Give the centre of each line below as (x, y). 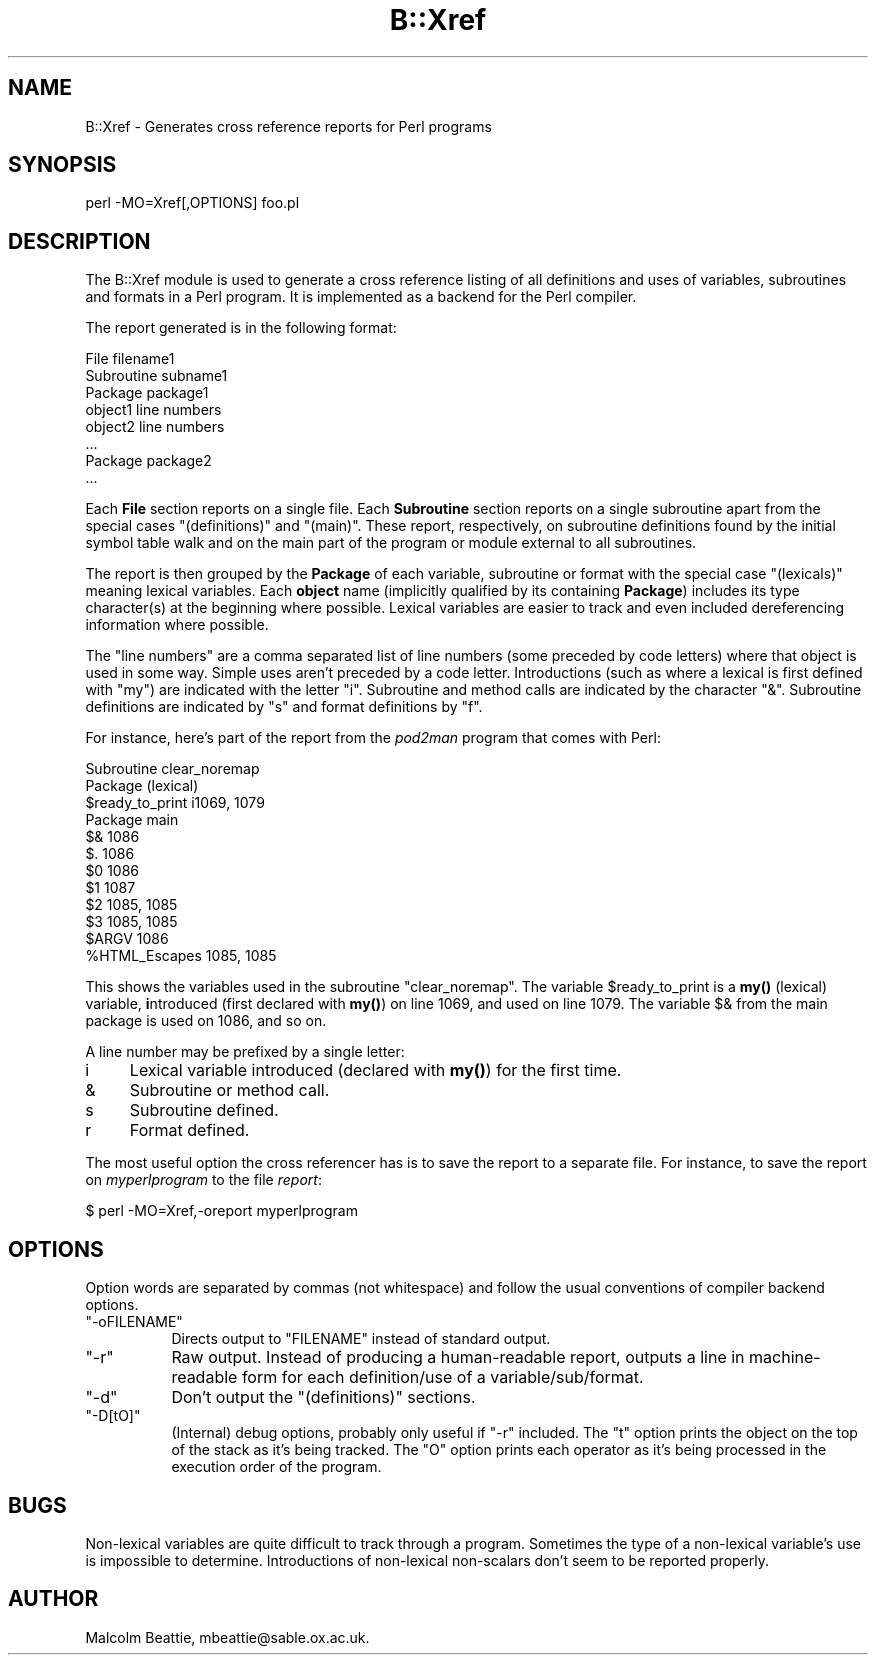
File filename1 (130, 359)
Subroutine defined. (204, 1110)
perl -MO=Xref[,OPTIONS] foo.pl (192, 203)
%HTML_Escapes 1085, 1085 (181, 956)
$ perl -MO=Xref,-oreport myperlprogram (221, 1211)
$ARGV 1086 (127, 939)
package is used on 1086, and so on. (206, 1021)
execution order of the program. (276, 1467)
